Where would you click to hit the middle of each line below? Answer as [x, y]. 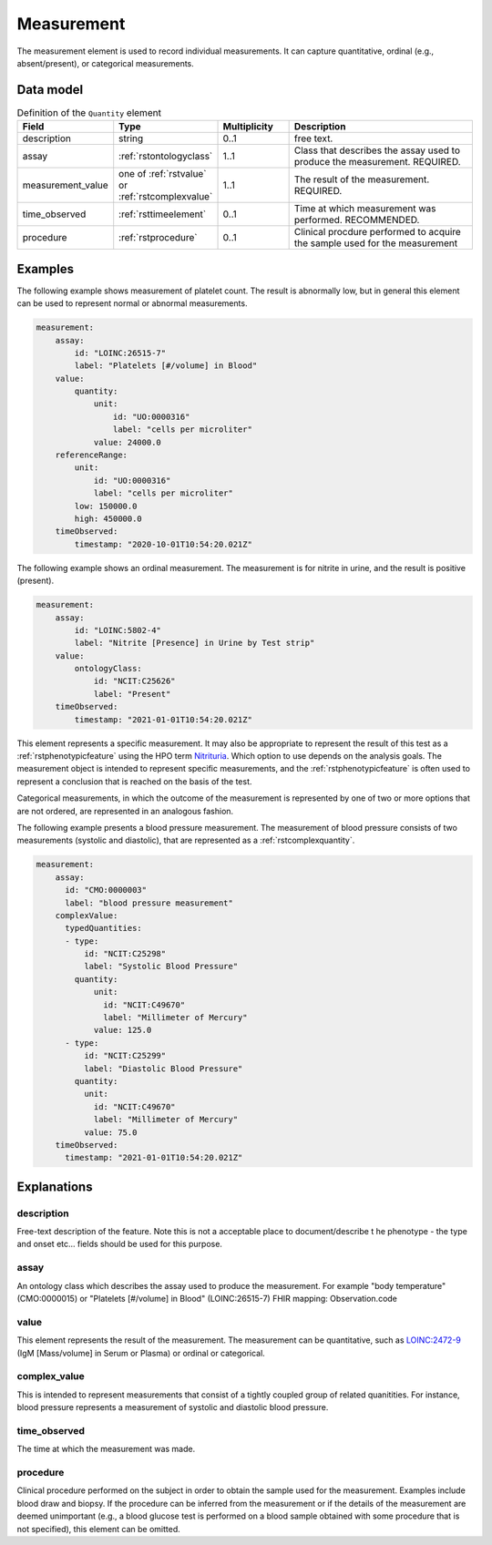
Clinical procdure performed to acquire [378, 232]
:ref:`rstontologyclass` [166, 157]
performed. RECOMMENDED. [357, 220]
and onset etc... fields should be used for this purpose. [120, 1244]
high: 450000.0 [108, 518]
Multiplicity [248, 127]
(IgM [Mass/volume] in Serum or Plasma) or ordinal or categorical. [141, 1353]
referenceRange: [91, 455]
